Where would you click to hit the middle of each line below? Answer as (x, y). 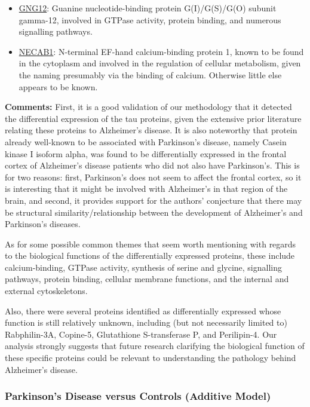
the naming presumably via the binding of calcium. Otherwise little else (150, 74)
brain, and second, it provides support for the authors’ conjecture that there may (154, 200)
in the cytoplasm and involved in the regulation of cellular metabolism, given (160, 63)
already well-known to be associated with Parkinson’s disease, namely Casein (146, 141)
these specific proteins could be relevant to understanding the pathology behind (151, 358)
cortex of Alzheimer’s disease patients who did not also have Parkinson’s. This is (152, 165)
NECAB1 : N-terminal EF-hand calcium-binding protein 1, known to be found (161, 51)
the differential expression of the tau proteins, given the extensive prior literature (153, 118)
